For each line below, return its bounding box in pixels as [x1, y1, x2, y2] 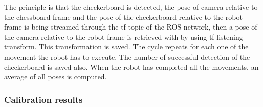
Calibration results [4, 93, 83, 105]
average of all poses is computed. [4, 71, 107, 82]
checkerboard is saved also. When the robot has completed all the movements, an [4, 61, 259, 72]
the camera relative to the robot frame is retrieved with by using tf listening [4, 31, 243, 42]
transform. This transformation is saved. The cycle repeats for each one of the [4, 41, 249, 52]
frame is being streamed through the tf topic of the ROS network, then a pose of [4, 21, 257, 32]
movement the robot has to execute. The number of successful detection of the [4, 51, 250, 62]
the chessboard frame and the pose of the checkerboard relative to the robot [4, 11, 243, 22]
